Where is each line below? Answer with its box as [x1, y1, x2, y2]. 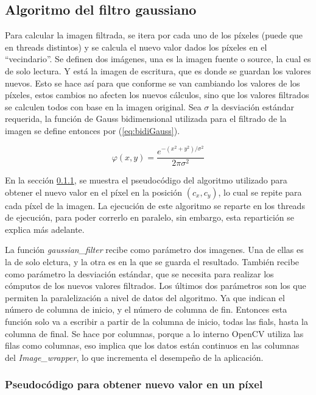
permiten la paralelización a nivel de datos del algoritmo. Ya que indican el [5, 291, 285, 304]
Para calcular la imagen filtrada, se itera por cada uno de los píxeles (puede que [5, 29, 303, 41]
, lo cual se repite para [218, 185, 302, 198]
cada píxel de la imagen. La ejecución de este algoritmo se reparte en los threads [5, 199, 305, 212]
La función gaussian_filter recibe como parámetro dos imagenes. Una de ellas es [5, 243, 304, 256]
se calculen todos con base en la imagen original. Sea [5, 100, 202, 113]
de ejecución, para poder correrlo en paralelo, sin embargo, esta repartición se [5, 211, 295, 224]
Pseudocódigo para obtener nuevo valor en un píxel [5, 377, 263, 392]
